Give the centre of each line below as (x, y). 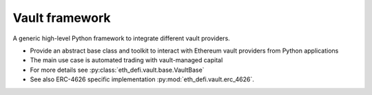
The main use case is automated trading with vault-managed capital (126, 60)
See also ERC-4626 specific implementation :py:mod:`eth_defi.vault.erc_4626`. (142, 79)
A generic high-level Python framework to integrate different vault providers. (121, 38)
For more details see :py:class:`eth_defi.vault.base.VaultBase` (117, 70)
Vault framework (62, 18)
